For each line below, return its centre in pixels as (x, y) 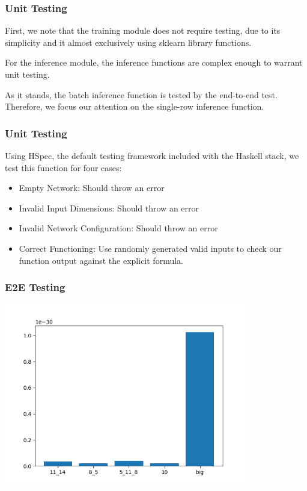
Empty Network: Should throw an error (92, 188)
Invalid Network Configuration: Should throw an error (118, 228)
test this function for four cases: (63, 167)
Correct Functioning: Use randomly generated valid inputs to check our (150, 248)
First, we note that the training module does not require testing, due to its (143, 30)
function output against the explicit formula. (101, 260)
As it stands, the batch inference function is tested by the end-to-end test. (141, 94)
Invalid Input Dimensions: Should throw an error (109, 208)
